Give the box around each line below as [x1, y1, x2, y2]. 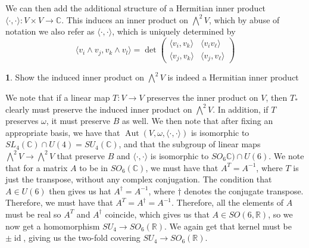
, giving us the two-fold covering [23, 231, 141, 244]
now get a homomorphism [5, 219, 100, 232]
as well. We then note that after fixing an [121, 114, 273, 127]
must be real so [5, 207, 61, 220]
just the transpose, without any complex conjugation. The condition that [5, 173, 272, 185]
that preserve [57, 149, 105, 162]
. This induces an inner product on [61, 13, 189, 26]
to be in [79, 161, 108, 173]
